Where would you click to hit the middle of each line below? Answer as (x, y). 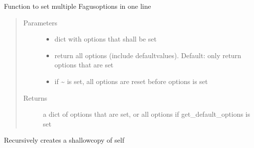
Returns (35, 97)
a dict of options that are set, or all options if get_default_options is (147, 114)
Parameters (40, 22)
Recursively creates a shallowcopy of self (64, 140)
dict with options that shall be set (105, 39)
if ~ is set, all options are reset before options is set (131, 81)
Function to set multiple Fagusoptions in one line (78, 6)
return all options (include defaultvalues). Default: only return (148, 55)
